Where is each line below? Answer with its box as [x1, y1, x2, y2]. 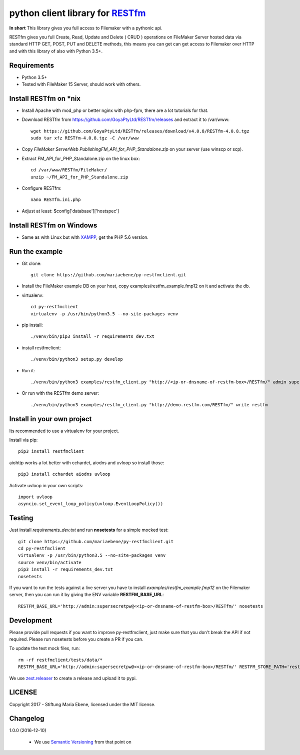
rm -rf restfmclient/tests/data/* [18, 657, 102, 663]
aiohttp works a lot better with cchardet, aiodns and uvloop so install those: [9, 460, 164, 466]
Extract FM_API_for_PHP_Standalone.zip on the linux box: [21, 155, 140, 161]
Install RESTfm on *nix [9, 94, 81, 102]
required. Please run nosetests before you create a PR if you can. [9, 636, 143, 642]
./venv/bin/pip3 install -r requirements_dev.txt [30, 334, 155, 339]
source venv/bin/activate [18, 560, 82, 565]
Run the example [9, 247, 63, 256]
